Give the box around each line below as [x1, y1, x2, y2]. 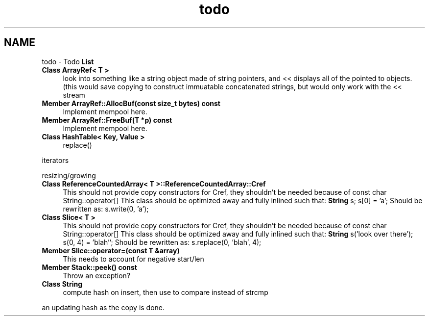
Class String [42, 279, 83, 288]
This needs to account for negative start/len [63, 254, 204, 263]
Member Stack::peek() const [42, 263, 137, 271]
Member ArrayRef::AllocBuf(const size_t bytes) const [42, 99, 220, 107]
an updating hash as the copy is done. [42, 303, 165, 312]
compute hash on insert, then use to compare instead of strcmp [63, 288, 268, 296]
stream [63, 90, 85, 99]
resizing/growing [42, 171, 96, 180]
